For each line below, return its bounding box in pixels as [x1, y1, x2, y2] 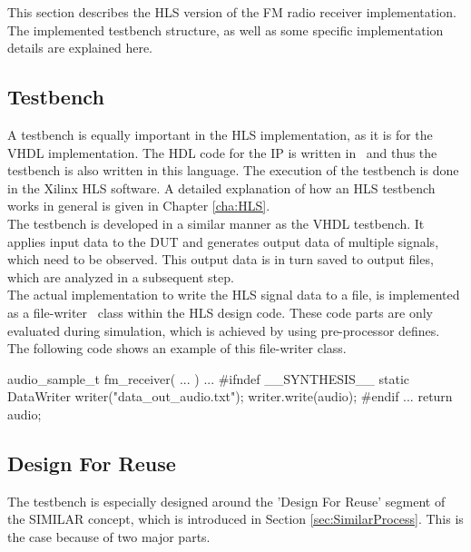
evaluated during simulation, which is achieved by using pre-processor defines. [7, 320, 440, 340]
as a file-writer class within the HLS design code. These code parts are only [7, 302, 433, 321]
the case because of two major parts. [7, 527, 211, 546]
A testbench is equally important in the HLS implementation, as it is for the [7, 124, 433, 143]
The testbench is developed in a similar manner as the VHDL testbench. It [7, 213, 425, 232]
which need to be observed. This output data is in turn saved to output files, [7, 250, 434, 269]
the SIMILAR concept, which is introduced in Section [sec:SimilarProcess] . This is [7, 509, 464, 528]
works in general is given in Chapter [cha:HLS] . [7, 196, 270, 215]
